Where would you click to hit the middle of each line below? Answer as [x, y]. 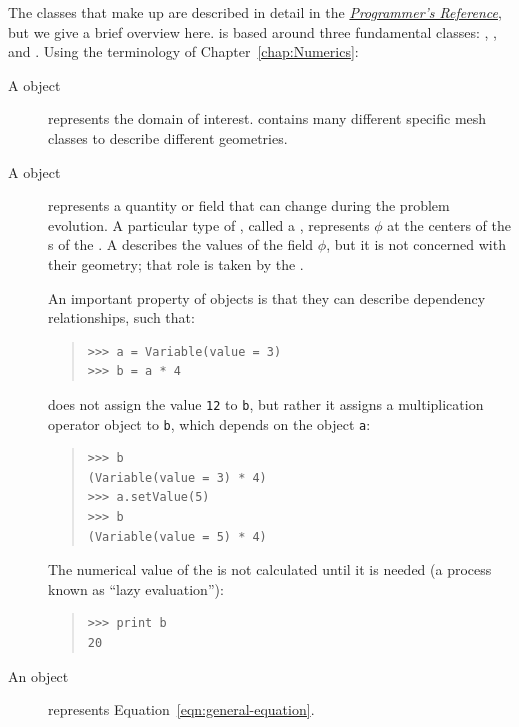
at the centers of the [449, 224]
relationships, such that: [121, 317]
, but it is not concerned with [416, 244]
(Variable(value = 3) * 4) [177, 477]
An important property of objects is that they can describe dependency [267, 297]
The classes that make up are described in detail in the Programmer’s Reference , [255, 12]
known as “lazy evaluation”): [136, 588]
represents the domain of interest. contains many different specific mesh [267, 118]
